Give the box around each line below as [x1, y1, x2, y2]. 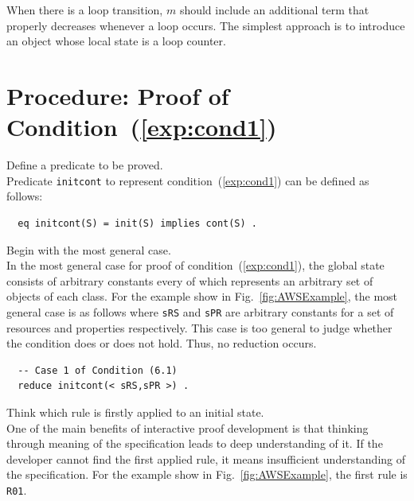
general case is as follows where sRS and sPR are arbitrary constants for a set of [6, 303, 394, 320]
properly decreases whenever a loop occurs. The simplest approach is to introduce [6, 17, 405, 33]
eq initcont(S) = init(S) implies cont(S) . [18, 217, 257, 229]
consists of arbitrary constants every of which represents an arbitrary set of [6, 272, 373, 289]
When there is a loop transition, [6, 2, 163, 17]
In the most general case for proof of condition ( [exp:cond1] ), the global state [6, 257, 385, 274]
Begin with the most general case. [6, 241, 171, 258]
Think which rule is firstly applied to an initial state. [6, 403, 264, 420]
